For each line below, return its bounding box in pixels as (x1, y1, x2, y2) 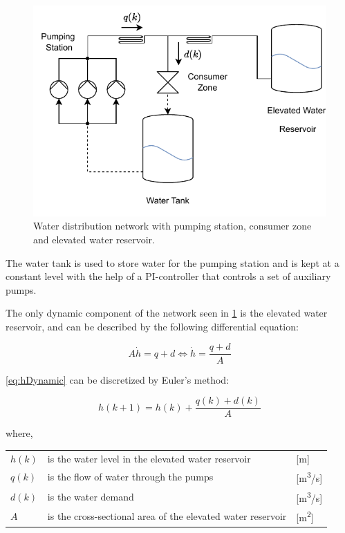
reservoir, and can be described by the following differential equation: (6, 319, 299, 333)
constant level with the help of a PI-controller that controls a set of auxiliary (6, 269, 331, 283)
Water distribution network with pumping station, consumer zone (33, 218, 312, 233)
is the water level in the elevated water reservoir (47, 451, 251, 465)
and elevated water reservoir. (33, 232, 155, 246)
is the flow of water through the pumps (47, 469, 214, 484)
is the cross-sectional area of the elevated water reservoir (47, 509, 287, 523)
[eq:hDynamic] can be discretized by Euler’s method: (6, 372, 230, 386)
